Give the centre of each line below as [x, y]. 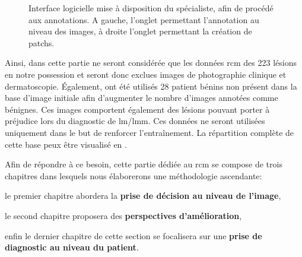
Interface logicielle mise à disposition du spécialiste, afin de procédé [151, 8]
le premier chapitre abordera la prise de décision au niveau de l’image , [143, 196]
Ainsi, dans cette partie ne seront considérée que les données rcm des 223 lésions [151, 63]
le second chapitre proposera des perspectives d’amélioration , [123, 215]
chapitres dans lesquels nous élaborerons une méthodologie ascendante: [133, 175]
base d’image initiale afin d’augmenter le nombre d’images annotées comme [142, 98]
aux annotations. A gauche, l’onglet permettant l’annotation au [144, 19]
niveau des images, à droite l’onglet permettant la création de [140, 31]
